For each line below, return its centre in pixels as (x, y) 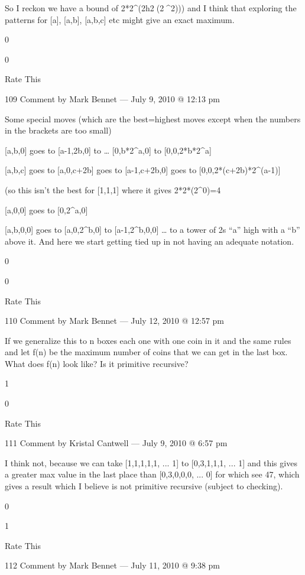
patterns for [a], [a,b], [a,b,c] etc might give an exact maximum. (120, 19)
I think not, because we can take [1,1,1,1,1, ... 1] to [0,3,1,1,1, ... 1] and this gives (151, 462)
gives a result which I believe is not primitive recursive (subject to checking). (144, 486)
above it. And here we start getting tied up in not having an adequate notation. (150, 241)
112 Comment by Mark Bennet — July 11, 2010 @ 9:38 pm (113, 565)
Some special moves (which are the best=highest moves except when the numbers (153, 118)
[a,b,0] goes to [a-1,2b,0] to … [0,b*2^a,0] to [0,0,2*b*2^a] (108, 150)
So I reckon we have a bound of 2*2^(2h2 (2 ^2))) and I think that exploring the (151, 8)
